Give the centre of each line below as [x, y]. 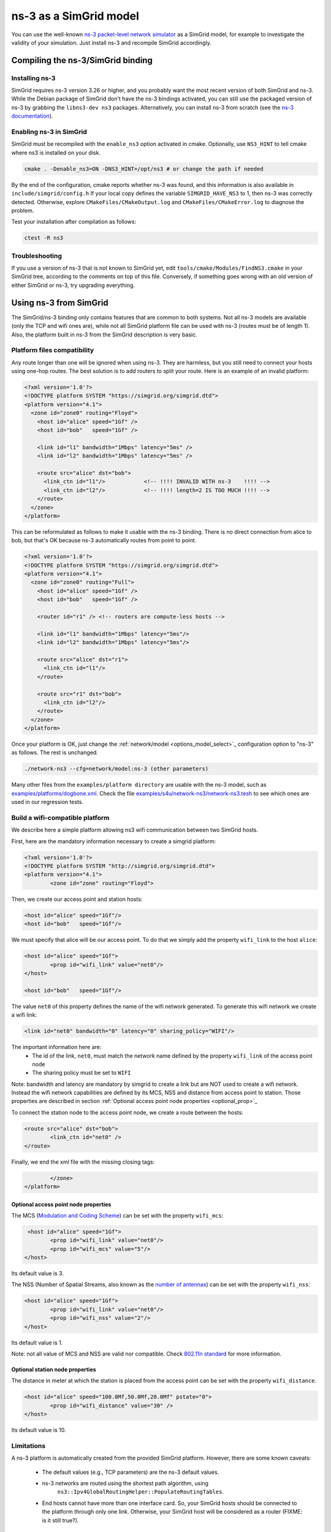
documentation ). [32, 116]
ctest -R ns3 [44, 238]
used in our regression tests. [48, 802]
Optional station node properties [54, 1370]
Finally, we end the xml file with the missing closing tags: [83, 1162]
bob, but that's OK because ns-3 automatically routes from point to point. [104, 540]
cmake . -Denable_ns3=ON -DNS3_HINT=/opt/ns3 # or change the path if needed [144, 169]
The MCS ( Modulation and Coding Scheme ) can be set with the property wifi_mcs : [117, 1215]
